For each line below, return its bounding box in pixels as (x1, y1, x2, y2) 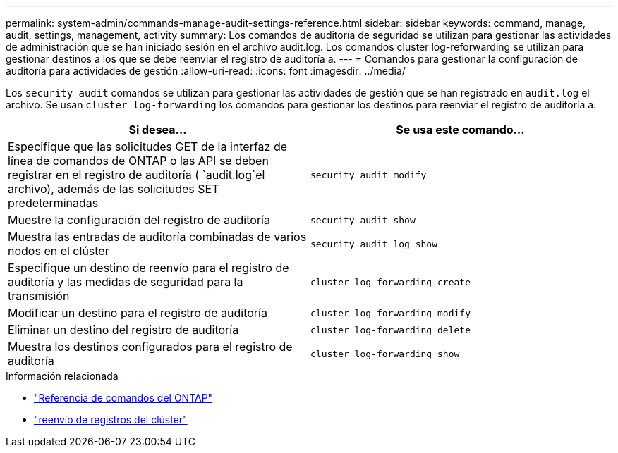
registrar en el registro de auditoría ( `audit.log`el (8, 168, 265, 182)
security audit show (310, 214, 416, 225)
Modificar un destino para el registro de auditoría (8, 306, 267, 320)
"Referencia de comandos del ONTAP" (34, 392, 213, 404)
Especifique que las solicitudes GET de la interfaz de (8, 139, 288, 154)
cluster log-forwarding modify (310, 307, 471, 318)
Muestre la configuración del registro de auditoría (8, 213, 270, 227)
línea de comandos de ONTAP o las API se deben (8, 154, 269, 168)
